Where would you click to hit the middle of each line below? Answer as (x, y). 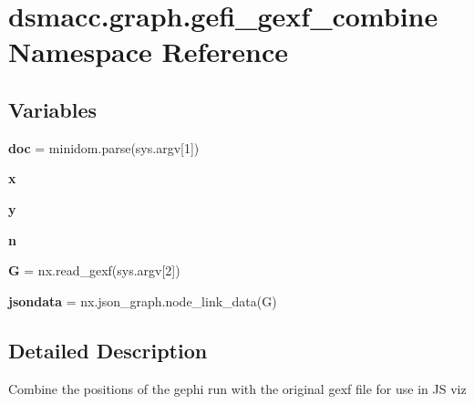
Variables (53, 109)
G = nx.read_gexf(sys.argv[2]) (94, 270)
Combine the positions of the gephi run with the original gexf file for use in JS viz (237, 388)
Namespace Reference (148, 52)
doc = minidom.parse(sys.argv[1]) (104, 147)
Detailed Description (108, 350)
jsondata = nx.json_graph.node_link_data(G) (143, 300)
